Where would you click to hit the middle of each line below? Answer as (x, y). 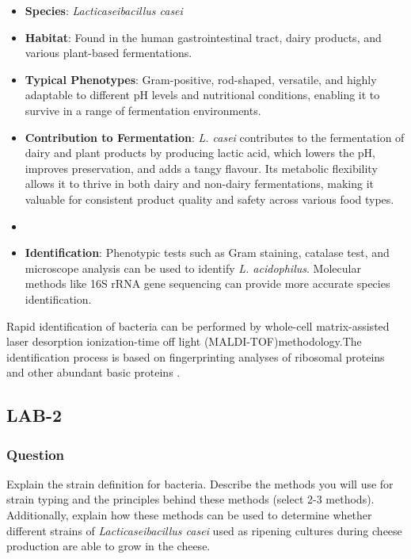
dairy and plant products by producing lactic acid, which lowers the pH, (200, 153)
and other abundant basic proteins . (93, 372)
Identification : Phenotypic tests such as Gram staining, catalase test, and (207, 253)
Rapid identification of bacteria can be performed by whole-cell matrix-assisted (198, 325)
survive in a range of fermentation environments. (143, 110)
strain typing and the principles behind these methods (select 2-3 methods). (190, 499)
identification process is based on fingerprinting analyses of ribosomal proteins (196, 356)
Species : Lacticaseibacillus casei (104, 10)
